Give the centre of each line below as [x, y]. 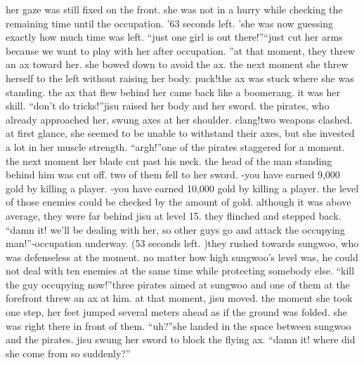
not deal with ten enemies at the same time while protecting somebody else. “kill [180, 271]
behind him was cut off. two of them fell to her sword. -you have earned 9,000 [173, 174]
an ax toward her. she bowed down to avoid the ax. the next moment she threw [177, 64]
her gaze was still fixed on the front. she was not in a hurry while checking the [174, 9]
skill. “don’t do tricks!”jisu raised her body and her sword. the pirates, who [168, 106]
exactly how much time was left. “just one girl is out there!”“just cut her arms [174, 37]
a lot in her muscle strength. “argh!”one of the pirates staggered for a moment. [175, 146]
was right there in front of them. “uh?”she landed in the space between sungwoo [178, 325]
